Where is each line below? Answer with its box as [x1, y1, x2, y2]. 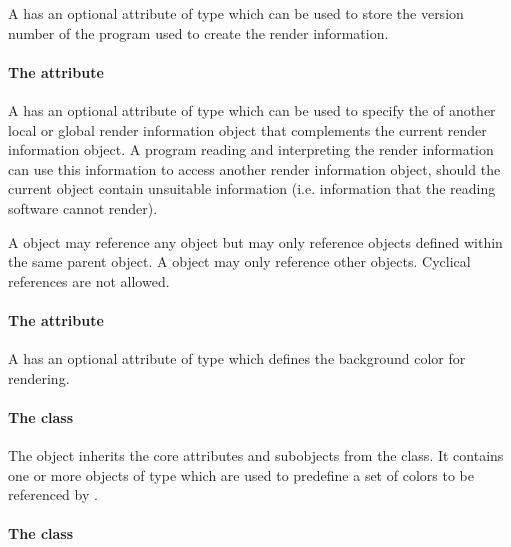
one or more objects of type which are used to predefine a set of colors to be [8, 464, 474, 485]
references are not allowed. [8, 270, 170, 291]
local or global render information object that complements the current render [8, 119, 487, 140]
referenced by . [8, 484, 98, 505]
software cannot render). [8, 197, 158, 218]
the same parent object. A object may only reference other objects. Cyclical [8, 251, 471, 272]
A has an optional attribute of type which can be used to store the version [8, 3, 464, 23]
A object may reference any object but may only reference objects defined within [8, 231, 503, 252]
